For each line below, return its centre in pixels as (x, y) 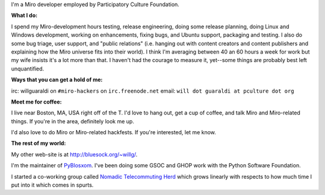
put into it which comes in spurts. (52, 185)
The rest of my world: (39, 143)
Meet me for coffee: (36, 102)
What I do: (24, 16)
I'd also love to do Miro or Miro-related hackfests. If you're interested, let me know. (114, 132)
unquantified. (28, 69)
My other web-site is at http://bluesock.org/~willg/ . (74, 154)
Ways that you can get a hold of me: (57, 80)
